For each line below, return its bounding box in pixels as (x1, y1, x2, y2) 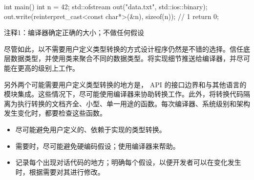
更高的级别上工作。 (17, 62, 79, 73)
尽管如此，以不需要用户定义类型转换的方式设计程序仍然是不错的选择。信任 (4, 43, 243, 54)
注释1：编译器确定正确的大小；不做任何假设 (4, 27, 144, 38)
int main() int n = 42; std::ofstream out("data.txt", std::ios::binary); (4, 1, 208, 11)
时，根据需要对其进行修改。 (15, 166, 105, 177)
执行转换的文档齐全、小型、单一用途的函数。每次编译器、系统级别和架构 (17, 98, 250, 108)
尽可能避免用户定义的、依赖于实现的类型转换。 (15, 124, 166, 134)
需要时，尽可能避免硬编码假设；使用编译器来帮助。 (15, 140, 180, 151)
